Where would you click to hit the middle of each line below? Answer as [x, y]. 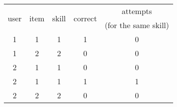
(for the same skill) [137, 25]
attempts [137, 11]
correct [85, 18]
